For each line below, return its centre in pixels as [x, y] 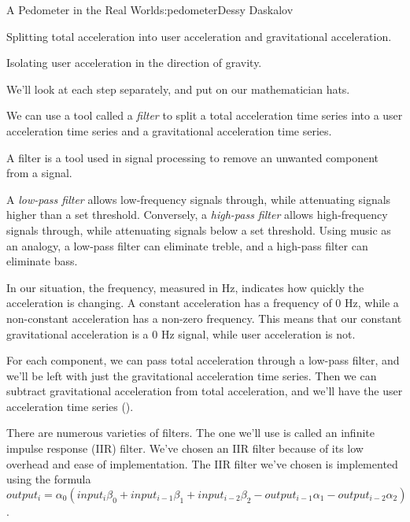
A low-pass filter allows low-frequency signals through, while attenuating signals [199, 199]
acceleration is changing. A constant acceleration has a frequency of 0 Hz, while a [203, 303]
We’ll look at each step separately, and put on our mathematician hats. [178, 89]
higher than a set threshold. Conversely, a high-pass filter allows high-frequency [197, 215]
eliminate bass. [42, 261]
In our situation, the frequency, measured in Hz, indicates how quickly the [185, 287]
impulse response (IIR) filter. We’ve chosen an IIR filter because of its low [185, 448]
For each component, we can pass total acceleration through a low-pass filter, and [203, 360]
